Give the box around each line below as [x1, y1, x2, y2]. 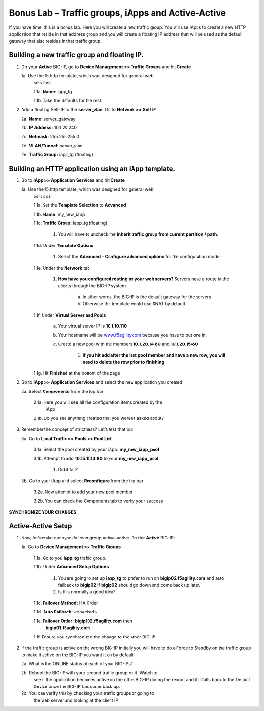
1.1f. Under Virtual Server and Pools [33, 312, 106, 318]
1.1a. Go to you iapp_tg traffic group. [33, 555, 107, 561]
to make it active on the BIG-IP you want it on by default [21, 652, 134, 658]
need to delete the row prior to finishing [82, 359, 165, 365]
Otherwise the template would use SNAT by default [82, 301, 186, 307]
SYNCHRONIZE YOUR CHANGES [9, 509, 77, 515]
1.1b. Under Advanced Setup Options [33, 564, 109, 570]
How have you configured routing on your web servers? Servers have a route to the [58, 276, 229, 282]
